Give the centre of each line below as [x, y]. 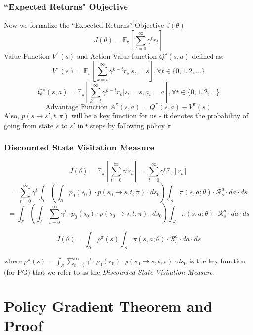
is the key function [217, 261]
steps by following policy [127, 125]
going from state [29, 125]
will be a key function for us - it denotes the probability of [160, 115]
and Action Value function [117, 56]
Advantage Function [77, 107]
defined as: [208, 56]
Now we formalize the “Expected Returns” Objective [84, 25]
